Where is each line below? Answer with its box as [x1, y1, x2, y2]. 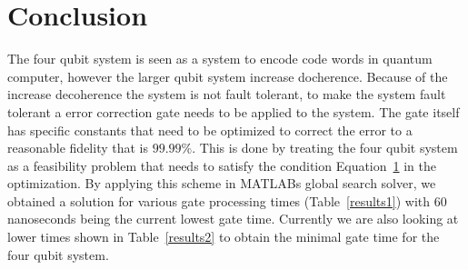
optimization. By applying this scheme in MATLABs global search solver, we [7, 174, 436, 193]
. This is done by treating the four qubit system [192, 138, 458, 157]
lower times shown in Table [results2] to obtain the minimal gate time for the [7, 227, 440, 246]
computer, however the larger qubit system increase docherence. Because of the [7, 66, 448, 85]
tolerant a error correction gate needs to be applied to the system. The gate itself [7, 102, 460, 121]
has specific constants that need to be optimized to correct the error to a [7, 120, 413, 139]
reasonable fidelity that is [7, 138, 148, 157]
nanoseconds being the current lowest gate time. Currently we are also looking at [7, 209, 459, 228]
